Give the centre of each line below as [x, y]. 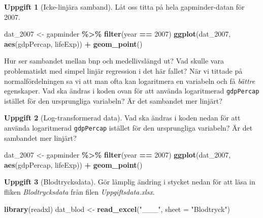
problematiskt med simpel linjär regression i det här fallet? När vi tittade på [123, 70]
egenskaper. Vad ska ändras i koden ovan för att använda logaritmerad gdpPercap [132, 91]
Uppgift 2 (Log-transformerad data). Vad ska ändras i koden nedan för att [122, 118]
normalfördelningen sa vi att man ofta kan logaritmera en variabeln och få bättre [130, 81]
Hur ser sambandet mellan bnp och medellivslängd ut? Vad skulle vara [114, 61]
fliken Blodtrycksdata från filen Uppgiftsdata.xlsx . [79, 192]
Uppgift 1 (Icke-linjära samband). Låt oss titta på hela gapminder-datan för [124, 7]
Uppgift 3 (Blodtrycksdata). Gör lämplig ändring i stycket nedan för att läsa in [130, 182]
